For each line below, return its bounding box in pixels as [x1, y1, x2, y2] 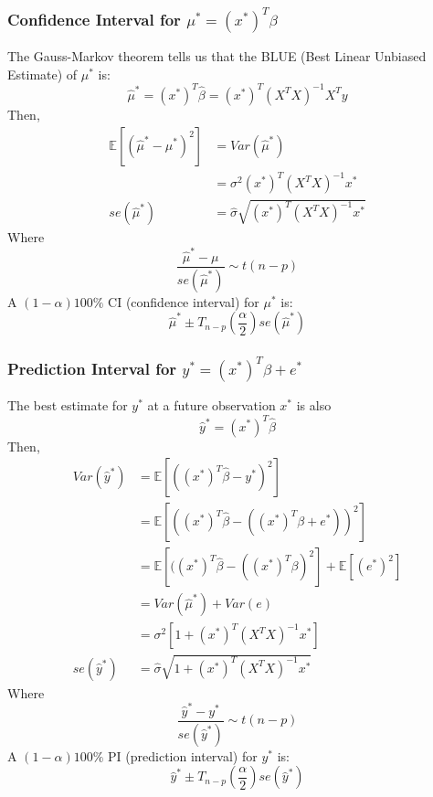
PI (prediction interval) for [108, 746, 258, 765]
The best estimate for [7, 396, 128, 415]
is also [296, 396, 332, 415]
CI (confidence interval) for [108, 292, 259, 311]
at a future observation [147, 396, 276, 415]
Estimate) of [7, 64, 78, 83]
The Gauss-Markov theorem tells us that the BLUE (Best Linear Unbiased [7, 47, 427, 66]
